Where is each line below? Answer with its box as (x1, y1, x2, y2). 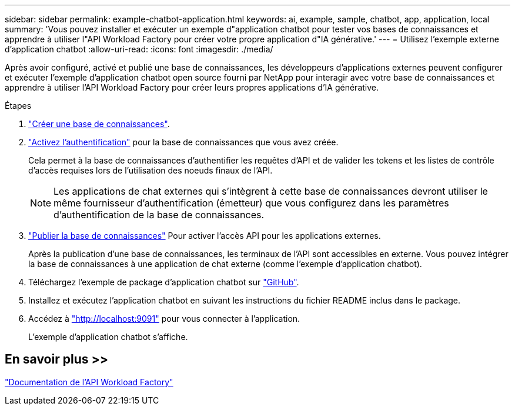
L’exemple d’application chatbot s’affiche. (28, 332, 188, 342)
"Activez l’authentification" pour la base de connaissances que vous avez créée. (28, 137, 339, 147)
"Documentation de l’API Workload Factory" (5, 376, 173, 387)
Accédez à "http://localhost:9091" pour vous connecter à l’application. (28, 314, 300, 324)
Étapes (5, 101, 32, 111)
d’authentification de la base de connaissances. (53, 209, 265, 221)
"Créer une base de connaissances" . (28, 119, 170, 129)
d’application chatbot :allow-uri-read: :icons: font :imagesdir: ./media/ (5, 44, 273, 54)
